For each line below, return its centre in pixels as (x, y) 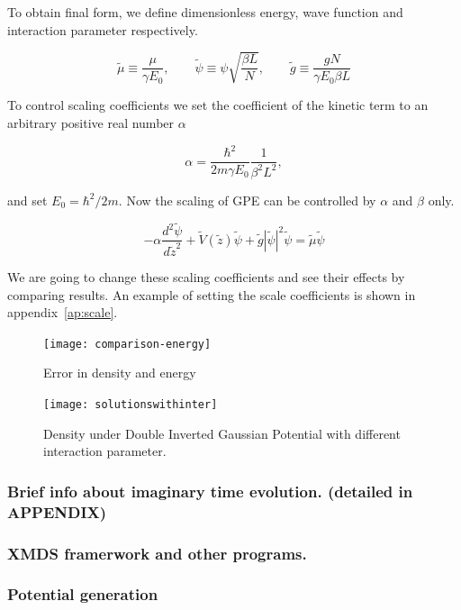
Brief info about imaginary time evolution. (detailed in (210, 491)
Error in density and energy (120, 373)
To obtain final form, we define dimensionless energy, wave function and (205, 12)
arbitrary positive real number (91, 123)
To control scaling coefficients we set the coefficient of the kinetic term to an (218, 105)
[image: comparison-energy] (127, 344)
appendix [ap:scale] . (63, 312)
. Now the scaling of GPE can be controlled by (247, 200)
